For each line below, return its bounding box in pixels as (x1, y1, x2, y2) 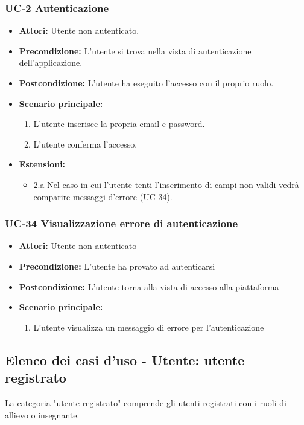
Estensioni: (19, 158, 66, 170)
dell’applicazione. (19, 56, 83, 69)
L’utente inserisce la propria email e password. (33, 117, 205, 130)
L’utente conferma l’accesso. (33, 137, 138, 150)
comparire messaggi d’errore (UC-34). (33, 190, 173, 203)
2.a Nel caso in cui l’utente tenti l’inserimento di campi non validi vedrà (33, 178, 299, 190)
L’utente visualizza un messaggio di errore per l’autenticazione (33, 320, 264, 333)
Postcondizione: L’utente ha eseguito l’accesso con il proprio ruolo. (19, 77, 274, 89)
